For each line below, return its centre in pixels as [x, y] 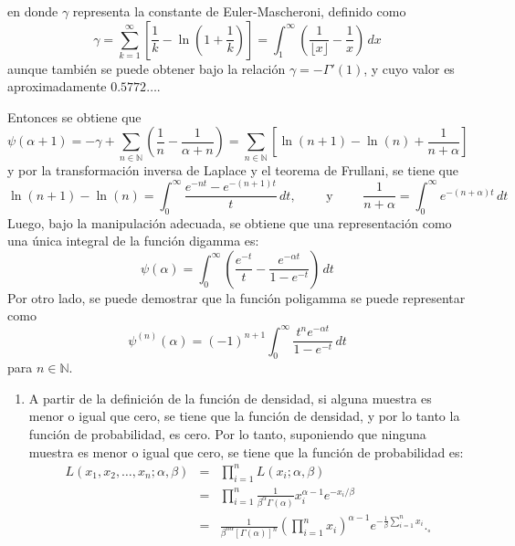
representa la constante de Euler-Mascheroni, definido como [239, 11]
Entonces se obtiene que [74, 116]
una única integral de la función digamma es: [133, 241]
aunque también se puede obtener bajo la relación [147, 68]
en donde [33, 11]
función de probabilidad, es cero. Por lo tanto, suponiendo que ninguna [227, 434]
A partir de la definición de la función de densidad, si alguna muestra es [230, 398]
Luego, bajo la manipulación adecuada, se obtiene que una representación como [230, 222]
